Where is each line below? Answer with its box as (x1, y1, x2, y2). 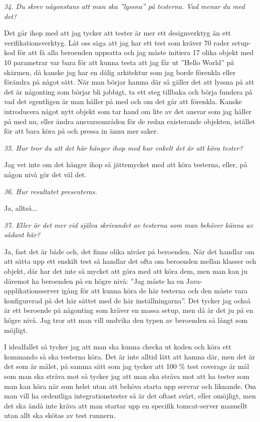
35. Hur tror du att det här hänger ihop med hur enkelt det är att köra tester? (4, 142, 243, 153)
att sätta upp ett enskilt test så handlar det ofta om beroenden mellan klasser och (4, 256, 256, 266)
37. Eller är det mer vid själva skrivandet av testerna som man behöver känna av (4, 219, 253, 230)
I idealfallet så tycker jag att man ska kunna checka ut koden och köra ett (4, 341, 231, 352)
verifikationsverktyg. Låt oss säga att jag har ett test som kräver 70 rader (4, 37, 230, 48)
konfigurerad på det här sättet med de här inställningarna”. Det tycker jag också (4, 295, 251, 305)
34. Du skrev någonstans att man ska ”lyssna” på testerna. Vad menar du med (4, 1, 245, 11)
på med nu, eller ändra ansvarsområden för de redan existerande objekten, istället (4, 116, 255, 126)
